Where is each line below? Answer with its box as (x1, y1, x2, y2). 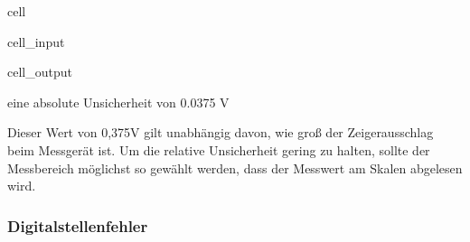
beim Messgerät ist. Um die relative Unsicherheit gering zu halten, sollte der (7, 140, 430, 159)
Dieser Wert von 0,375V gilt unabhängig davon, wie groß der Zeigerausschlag (7, 123, 434, 142)
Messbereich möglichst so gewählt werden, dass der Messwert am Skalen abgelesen (7, 158, 463, 177)
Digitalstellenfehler (7, 214, 148, 237)
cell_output (7, 62, 72, 81)
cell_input (7, 32, 65, 51)
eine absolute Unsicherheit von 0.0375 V (7, 92, 230, 111)
